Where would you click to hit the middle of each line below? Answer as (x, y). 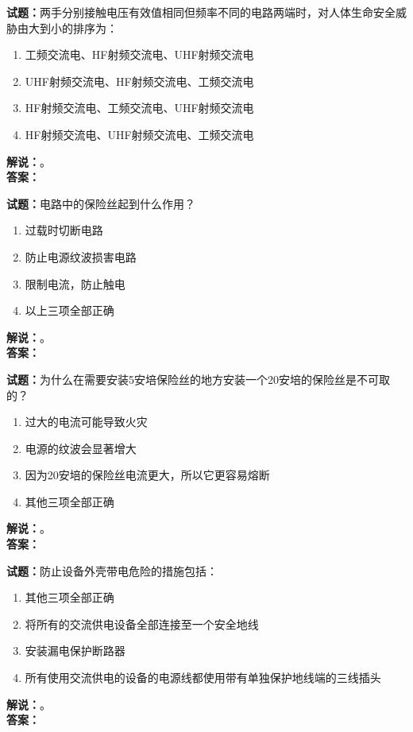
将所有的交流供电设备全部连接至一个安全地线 (142, 624)
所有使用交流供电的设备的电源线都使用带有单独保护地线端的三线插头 (203, 678)
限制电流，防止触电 (75, 283)
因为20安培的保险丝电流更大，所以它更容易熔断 (147, 475)
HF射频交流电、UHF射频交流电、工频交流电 (139, 134)
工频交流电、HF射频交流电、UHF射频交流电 (139, 54)
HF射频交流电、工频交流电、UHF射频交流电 (139, 108)
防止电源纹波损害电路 (81, 256)
